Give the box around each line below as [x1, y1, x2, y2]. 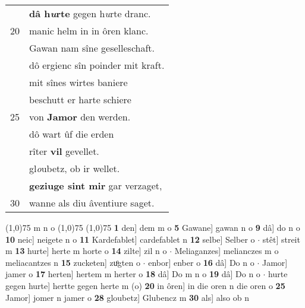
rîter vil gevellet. [29, 144, 99, 158]
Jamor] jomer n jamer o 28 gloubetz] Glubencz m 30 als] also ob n [5, 291, 250, 303]
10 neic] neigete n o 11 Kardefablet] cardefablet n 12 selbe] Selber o [5, 233, 255, 245]
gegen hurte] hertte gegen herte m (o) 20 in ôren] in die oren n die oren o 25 [5, 279, 285, 291]
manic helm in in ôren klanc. [29, 24, 149, 37]
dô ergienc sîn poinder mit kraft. [29, 58, 165, 72]
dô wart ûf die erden [29, 127, 114, 141]
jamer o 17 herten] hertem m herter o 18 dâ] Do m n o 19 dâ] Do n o [5, 268, 260, 280]
